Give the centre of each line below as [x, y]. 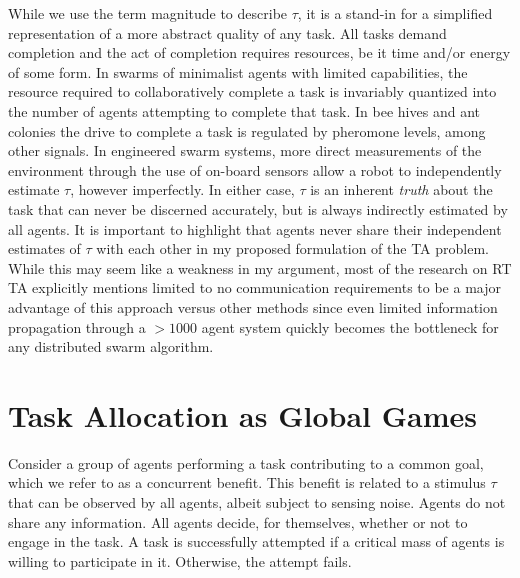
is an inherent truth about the [401, 189]
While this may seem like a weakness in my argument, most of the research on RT [260, 267]
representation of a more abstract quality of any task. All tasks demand [227, 32]
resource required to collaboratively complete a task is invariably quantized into [252, 91]
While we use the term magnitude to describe [148, 13]
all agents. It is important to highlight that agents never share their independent [255, 228]
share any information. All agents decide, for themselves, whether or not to [238, 521]
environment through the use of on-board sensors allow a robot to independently [255, 169]
